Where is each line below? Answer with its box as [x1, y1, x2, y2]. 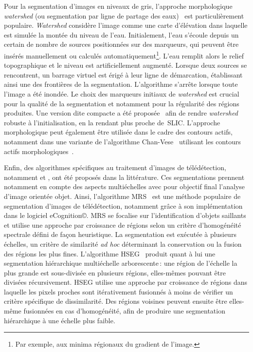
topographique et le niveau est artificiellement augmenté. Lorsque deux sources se [4, 60, 247, 70]
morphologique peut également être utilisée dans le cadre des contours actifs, [4, 127, 233, 137]
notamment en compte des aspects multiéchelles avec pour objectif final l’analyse [4, 181, 245, 192]
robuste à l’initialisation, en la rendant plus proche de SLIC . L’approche [4, 117, 220, 127]
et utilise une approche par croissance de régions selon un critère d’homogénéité [4, 219, 241, 230]
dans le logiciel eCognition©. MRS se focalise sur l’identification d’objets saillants [4, 210, 246, 220]
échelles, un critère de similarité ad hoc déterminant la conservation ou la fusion [4, 238, 242, 249]
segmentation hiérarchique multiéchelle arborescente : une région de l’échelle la [4, 258, 237, 268]
